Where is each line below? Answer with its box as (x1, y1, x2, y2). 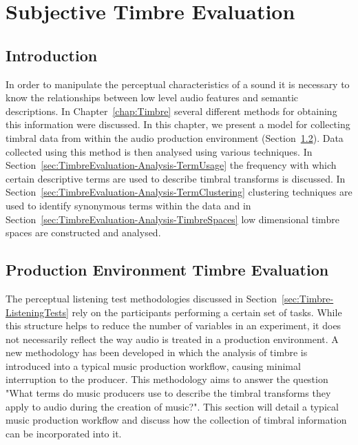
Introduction (6, 44, 98, 65)
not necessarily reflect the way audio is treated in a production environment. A (6, 331, 339, 346)
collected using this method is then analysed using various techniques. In (6, 144, 313, 158)
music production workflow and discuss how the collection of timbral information (6, 413, 347, 427)
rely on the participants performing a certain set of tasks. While (72, 304, 342, 319)
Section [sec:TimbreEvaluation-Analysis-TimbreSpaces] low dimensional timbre (6, 211, 339, 226)
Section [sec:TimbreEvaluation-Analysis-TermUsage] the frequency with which (6, 158, 337, 172)
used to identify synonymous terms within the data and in (6, 198, 251, 212)
